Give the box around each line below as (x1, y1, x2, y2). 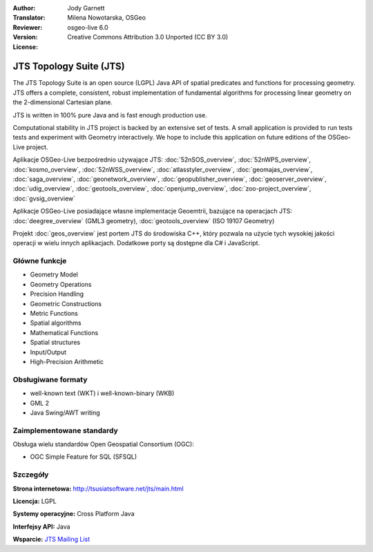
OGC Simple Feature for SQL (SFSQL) (30, 453, 137, 461)
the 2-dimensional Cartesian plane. (12, 98, 113, 106)
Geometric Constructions (30, 299, 102, 307)
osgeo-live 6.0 (67, 23, 108, 31)
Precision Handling (30, 290, 84, 298)
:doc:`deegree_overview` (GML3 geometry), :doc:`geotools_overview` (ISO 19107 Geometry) (12, 216, 275, 225)
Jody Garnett (67, 4, 105, 12)
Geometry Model (30, 270, 79, 279)
